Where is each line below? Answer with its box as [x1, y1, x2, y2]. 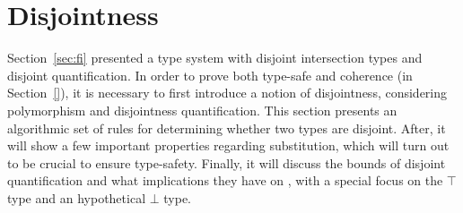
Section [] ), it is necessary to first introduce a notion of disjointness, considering [7, 83, 448, 102]
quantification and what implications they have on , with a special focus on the [7, 171, 443, 190]
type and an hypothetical [7, 188, 146, 207]
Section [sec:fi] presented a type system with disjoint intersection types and [7, 48, 423, 67]
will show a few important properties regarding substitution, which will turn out [7, 136, 450, 155]
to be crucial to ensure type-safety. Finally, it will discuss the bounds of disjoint [7, 153, 446, 172]
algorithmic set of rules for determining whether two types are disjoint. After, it [7, 118, 446, 137]
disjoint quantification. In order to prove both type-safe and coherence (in [7, 65, 413, 84]
